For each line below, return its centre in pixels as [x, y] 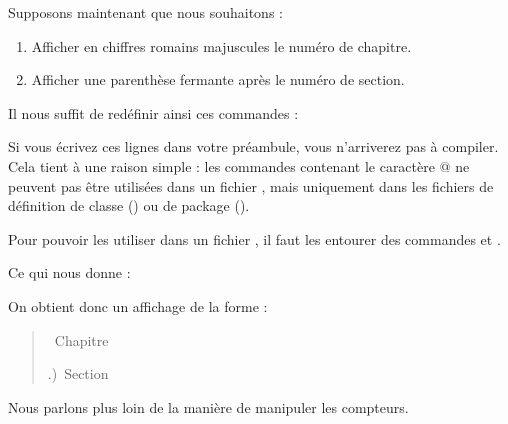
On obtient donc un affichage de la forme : [138, 305]
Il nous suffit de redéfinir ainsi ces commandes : [153, 112]
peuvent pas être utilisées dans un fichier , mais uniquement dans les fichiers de [251, 185]
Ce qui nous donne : [69, 272]
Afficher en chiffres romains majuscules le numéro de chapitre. [221, 45]
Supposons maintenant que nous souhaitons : [145, 12]
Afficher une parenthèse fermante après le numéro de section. [218, 79]
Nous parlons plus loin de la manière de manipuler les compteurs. [208, 406]
